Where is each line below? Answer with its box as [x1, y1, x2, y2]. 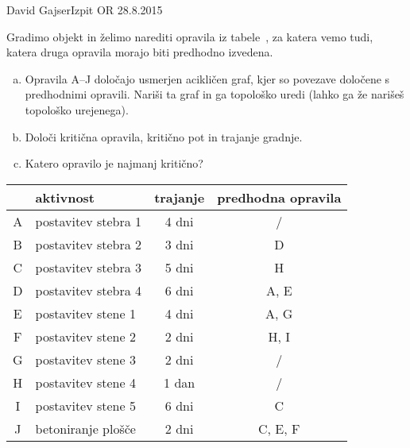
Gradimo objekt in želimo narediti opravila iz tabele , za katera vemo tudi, [6, 28, 373, 44]
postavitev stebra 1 [35, 211, 142, 230]
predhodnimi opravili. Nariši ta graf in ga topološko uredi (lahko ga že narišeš [25, 86, 404, 102]
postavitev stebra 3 [35, 257, 142, 276]
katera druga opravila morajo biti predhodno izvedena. [6, 44, 273, 60]
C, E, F [258, 419, 300, 438]
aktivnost [35, 187, 95, 207]
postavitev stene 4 [35, 373, 136, 392]
